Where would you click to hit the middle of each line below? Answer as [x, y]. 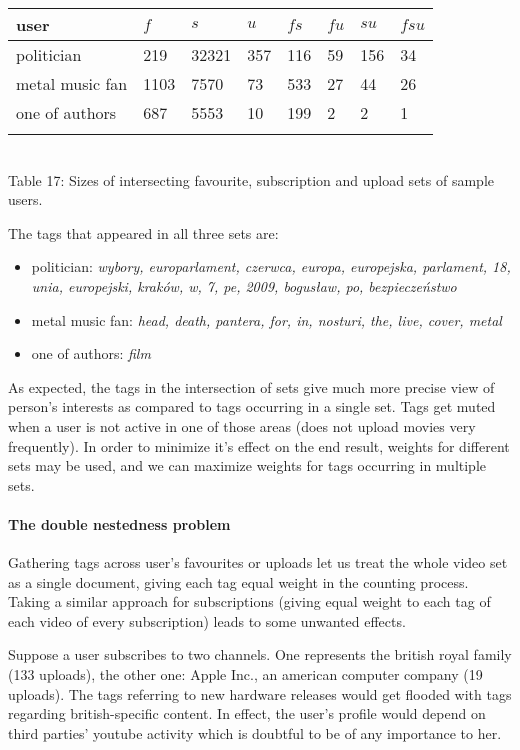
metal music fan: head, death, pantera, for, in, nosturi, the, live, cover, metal [266, 319]
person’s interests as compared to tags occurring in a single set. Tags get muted [252, 406]
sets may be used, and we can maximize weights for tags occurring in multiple [247, 465]
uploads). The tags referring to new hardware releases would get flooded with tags [260, 693]
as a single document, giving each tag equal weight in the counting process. [238, 581]
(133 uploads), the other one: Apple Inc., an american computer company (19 [245, 674]
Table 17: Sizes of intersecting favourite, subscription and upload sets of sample [251, 179]
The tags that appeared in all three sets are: [143, 232]
